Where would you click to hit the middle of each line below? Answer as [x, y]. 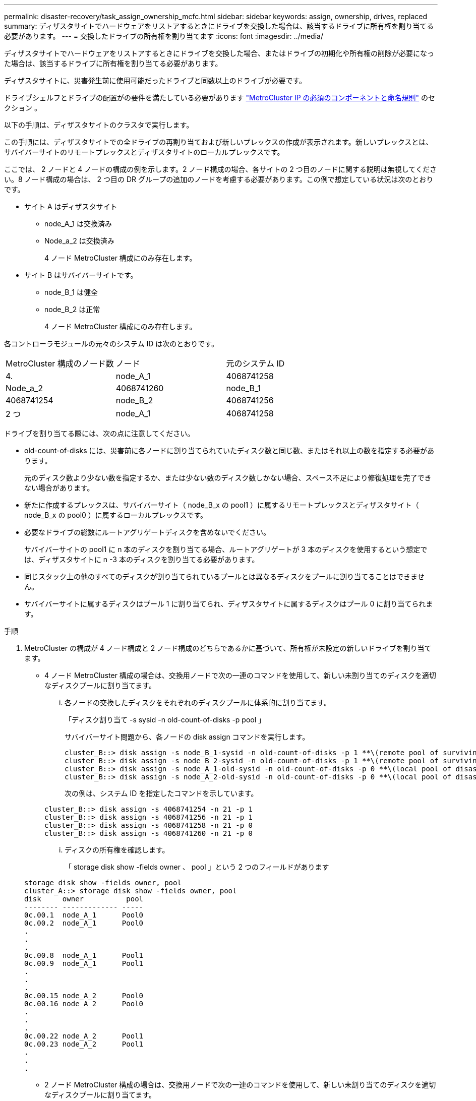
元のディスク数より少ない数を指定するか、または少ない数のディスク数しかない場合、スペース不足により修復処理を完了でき [228, 478]
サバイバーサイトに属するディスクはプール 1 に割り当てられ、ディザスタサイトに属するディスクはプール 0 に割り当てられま [229, 604]
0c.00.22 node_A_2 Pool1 [84, 1036]
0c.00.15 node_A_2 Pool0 [84, 996]
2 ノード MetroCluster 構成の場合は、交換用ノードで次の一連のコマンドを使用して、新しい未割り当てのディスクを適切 [240, 1085]
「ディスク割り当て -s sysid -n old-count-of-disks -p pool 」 [165, 720]
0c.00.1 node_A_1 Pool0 [84, 915]
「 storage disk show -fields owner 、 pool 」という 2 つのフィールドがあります [197, 867]
